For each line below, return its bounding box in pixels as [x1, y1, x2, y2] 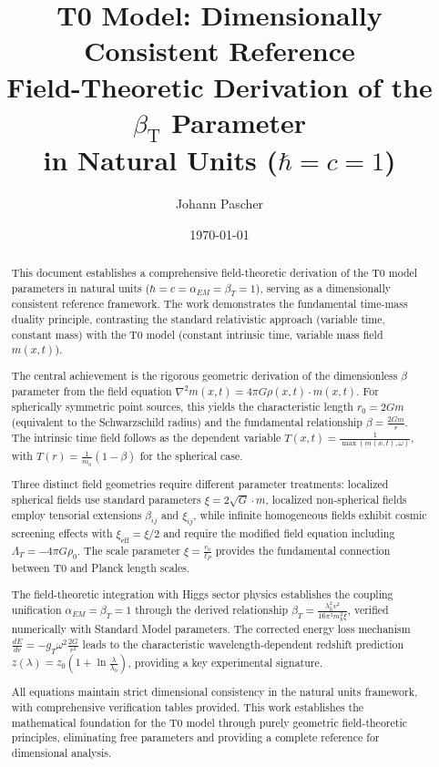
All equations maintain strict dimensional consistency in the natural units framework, [11, 684, 418, 700]
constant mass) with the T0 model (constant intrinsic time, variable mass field [11, 326, 383, 342]
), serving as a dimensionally [255, 280, 391, 295]
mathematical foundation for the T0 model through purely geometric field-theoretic [11, 714, 407, 730]
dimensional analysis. [11, 745, 112, 761]
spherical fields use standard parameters [11, 492, 201, 507]
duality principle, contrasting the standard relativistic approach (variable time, [11, 311, 385, 326]
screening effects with [11, 526, 113, 541]
